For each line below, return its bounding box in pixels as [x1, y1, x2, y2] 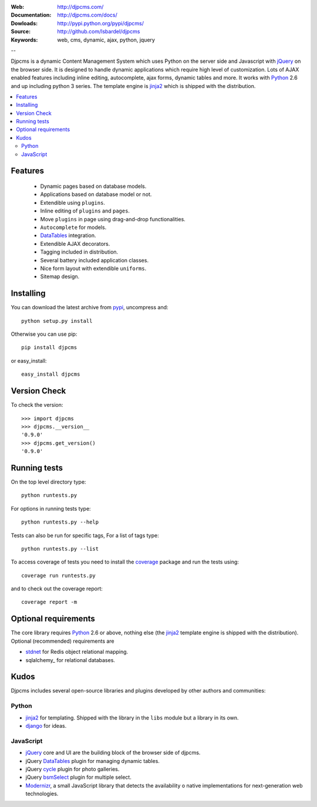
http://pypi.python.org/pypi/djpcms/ [57, 19, 144, 26]
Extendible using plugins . [40, 199, 106, 206]
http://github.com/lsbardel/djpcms [57, 28, 140, 35]
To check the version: [11, 401, 63, 408]
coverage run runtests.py [21, 572, 96, 579]
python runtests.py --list [21, 545, 99, 552]
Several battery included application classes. [40, 256, 149, 264]
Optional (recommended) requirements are [11, 637, 114, 644]
